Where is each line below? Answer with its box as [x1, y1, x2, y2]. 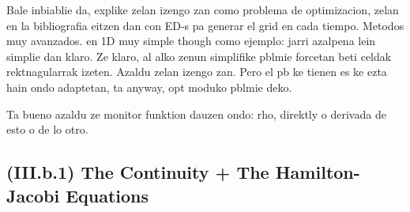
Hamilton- [275, 160, 360, 184]
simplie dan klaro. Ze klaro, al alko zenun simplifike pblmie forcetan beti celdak [6, 47, 392, 64]
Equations [66, 183, 149, 207]
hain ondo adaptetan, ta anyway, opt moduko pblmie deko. [6, 78, 292, 95]
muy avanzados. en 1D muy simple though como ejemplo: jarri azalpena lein [6, 32, 376, 49]
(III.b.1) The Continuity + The [6, 160, 269, 184]
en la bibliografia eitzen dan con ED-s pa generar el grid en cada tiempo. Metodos [6, 17, 404, 33]
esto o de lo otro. [6, 121, 88, 138]
